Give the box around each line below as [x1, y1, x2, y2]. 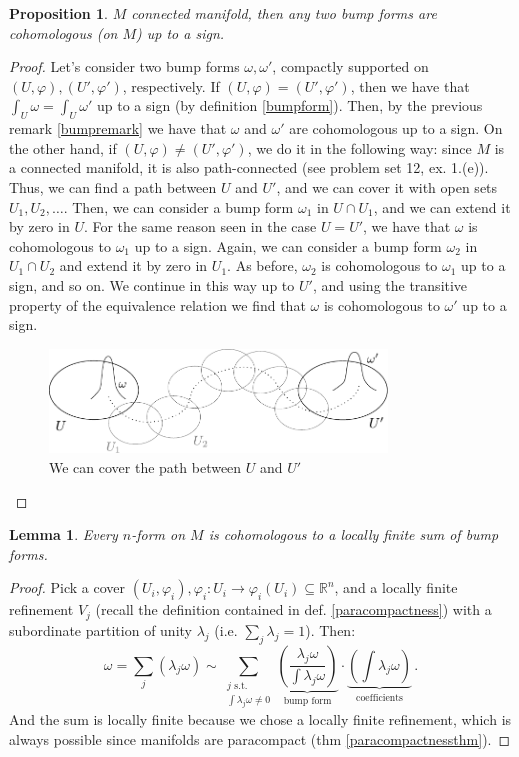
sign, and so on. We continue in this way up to [9, 274, 295, 295]
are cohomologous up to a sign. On [289, 118, 503, 139]
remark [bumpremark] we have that [9, 118, 227, 139]
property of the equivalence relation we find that [9, 294, 306, 315]
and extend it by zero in [59, 255, 208, 276]
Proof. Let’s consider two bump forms [9, 56, 240, 77]
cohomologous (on [9, 22, 118, 43]
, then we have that [350, 75, 470, 96]
